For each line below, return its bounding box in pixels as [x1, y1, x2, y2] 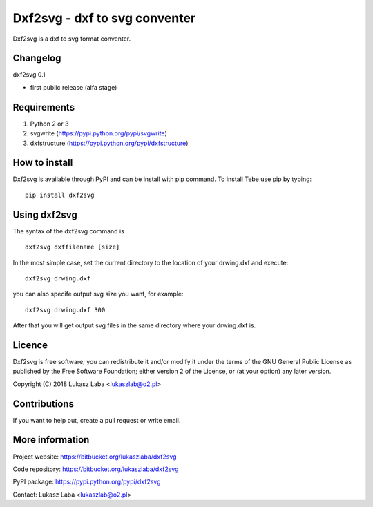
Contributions [12, 398, 74, 410]
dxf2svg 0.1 [12, 70, 46, 79]
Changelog [12, 52, 61, 64]
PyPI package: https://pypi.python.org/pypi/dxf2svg [12, 477, 161, 486]
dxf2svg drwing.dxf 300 [25, 306, 106, 314]
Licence [12, 339, 48, 351]
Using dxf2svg [12, 209, 77, 220]
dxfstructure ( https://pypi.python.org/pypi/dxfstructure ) [30, 139, 189, 147]
